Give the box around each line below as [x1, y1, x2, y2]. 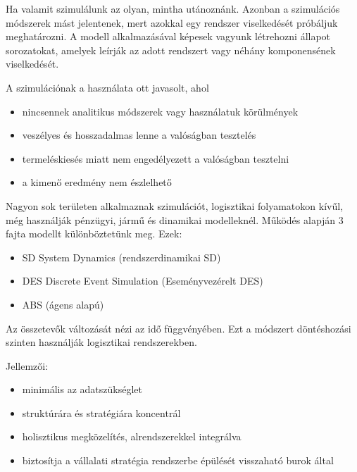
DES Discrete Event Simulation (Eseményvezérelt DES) [22, 273, 263, 288]
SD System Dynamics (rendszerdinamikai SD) [22, 249, 221, 264]
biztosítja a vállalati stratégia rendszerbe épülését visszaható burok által [22, 453, 334, 468]
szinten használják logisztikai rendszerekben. [6, 335, 197, 349]
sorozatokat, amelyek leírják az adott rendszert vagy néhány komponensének [6, 42, 336, 57]
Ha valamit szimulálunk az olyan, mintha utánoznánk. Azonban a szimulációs [6, 1, 340, 15]
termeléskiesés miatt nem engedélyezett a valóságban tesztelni [22, 151, 289, 166]
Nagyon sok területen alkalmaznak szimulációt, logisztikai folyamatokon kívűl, [6, 198, 344, 213]
